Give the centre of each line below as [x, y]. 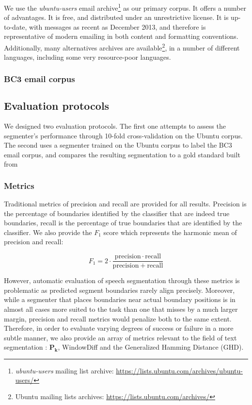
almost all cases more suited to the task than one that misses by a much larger [121, 309]
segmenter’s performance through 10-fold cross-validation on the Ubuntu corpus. [123, 135]
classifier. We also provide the [48, 232]
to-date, [16, 26]
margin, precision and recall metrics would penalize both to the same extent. [118, 318]
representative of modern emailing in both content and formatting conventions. [121, 36]
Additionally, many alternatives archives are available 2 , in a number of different [122, 47]
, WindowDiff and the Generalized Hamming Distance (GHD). [151, 347]
